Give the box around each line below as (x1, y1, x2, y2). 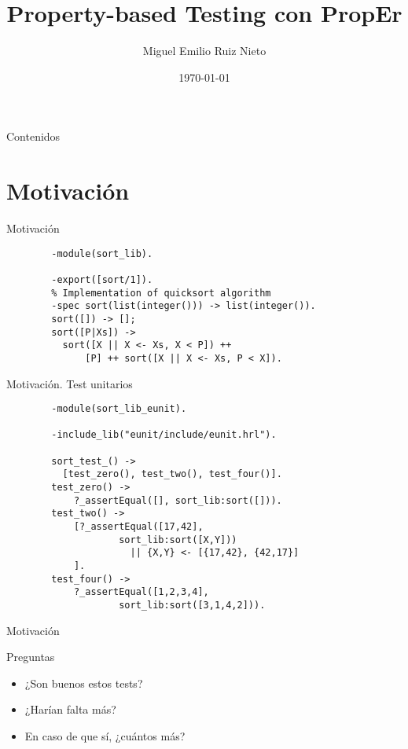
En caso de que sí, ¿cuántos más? (24, 728, 186, 743)
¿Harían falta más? (24, 701, 116, 718)
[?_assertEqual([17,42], (73, 521, 204, 533)
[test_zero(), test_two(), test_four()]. (62, 468, 282, 480)
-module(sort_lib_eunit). (51, 403, 187, 415)
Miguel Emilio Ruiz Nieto (142, 42, 266, 59)
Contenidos (6, 128, 61, 145)
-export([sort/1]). (51, 274, 153, 285)
